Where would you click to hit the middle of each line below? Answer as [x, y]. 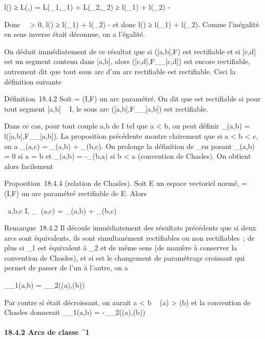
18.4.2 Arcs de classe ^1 [47, 332]
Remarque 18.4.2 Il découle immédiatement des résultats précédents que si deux [130, 228]
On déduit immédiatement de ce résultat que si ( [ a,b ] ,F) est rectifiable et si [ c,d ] [130, 51]
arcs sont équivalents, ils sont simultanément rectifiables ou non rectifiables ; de [129, 237]
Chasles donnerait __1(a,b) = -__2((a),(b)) [75, 312]
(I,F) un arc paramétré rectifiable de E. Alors [75, 193]
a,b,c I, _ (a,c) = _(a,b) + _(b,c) [62, 210]
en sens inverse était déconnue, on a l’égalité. [75, 34]
